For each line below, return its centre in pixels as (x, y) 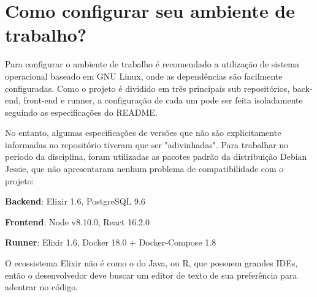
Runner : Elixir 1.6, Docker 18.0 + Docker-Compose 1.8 (111, 242)
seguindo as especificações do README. (81, 112)
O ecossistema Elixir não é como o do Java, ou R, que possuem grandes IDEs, (151, 263)
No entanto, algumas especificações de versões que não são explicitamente (143, 133)
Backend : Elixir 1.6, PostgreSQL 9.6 (75, 201)
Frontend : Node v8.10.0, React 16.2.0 (77, 221)
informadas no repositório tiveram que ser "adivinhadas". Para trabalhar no (147, 144)
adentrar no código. (42, 287)
